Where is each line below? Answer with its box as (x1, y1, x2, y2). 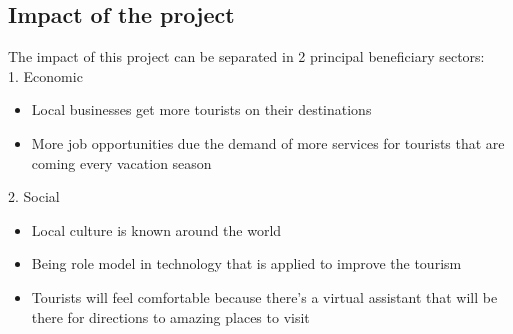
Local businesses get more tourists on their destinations (31, 99, 372, 120)
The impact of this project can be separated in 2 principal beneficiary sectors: (8, 46, 485, 67)
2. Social (8, 186, 60, 207)
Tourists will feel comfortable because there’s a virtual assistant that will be (31, 286, 498, 307)
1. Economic (8, 65, 83, 86)
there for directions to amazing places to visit (31, 306, 310, 327)
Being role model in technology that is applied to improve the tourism (31, 253, 462, 274)
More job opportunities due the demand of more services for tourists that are (31, 132, 505, 153)
